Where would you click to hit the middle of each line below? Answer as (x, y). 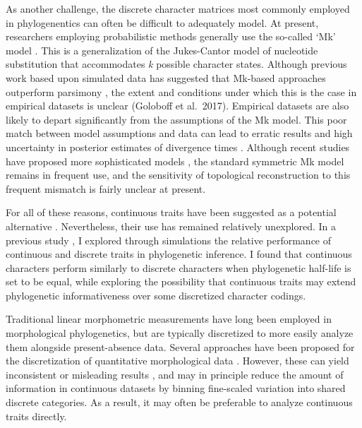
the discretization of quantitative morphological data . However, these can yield (177, 361)
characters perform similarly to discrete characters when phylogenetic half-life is (179, 267)
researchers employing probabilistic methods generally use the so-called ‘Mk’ (171, 36)
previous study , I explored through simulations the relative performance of (169, 240)
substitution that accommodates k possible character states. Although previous (176, 64)
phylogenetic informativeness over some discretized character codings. (156, 295)
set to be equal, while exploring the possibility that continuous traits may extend (181, 281)
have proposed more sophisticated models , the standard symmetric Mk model (175, 161)
